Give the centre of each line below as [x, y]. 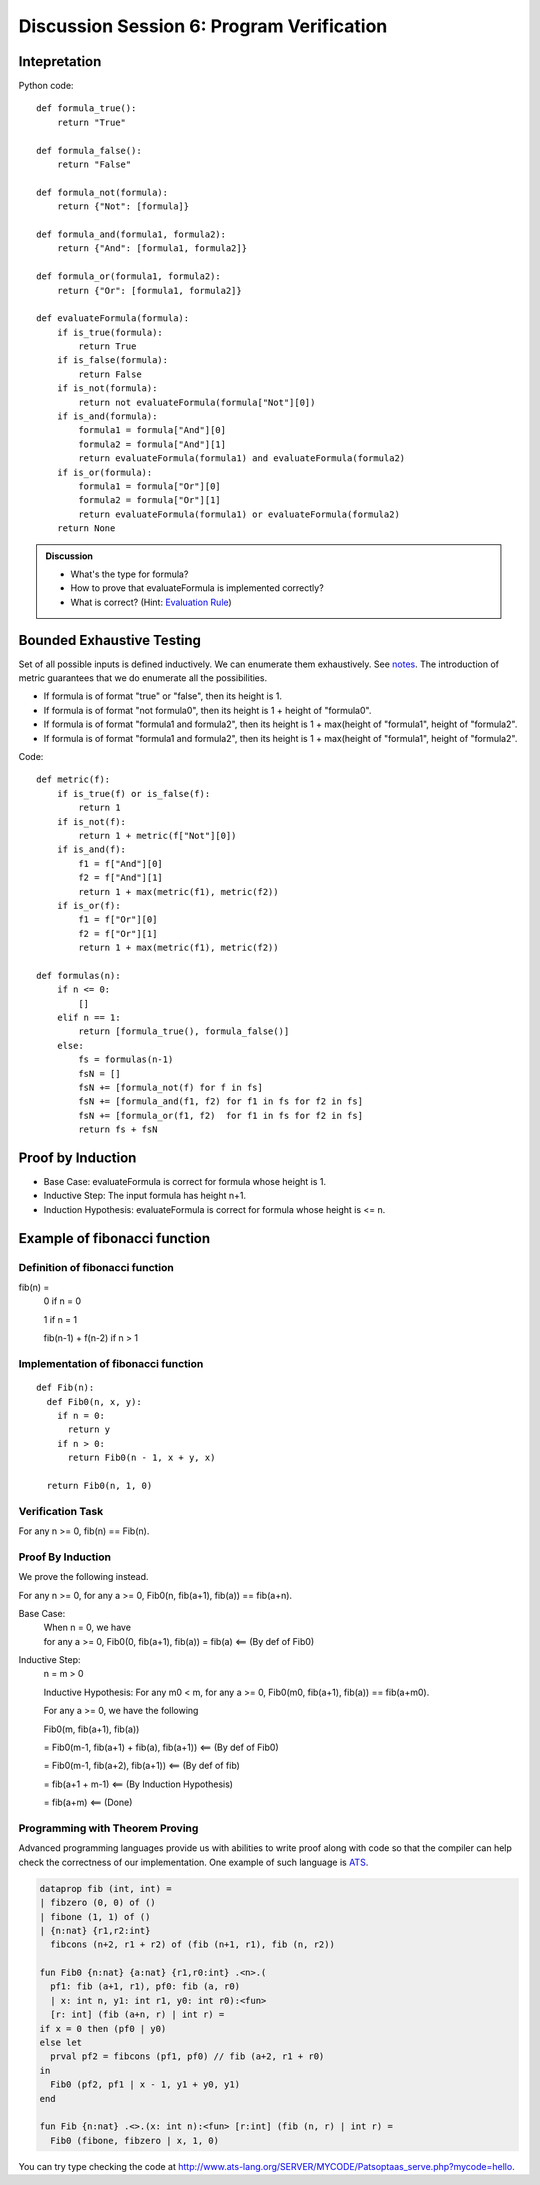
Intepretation [60, 61]
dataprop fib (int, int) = [105, 1888]
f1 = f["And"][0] [121, 863]
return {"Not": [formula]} [123, 206]
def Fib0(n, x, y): [94, 1401]
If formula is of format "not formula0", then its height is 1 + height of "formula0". [207, 710]
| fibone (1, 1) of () [95, 1916]
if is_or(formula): [104, 472]
